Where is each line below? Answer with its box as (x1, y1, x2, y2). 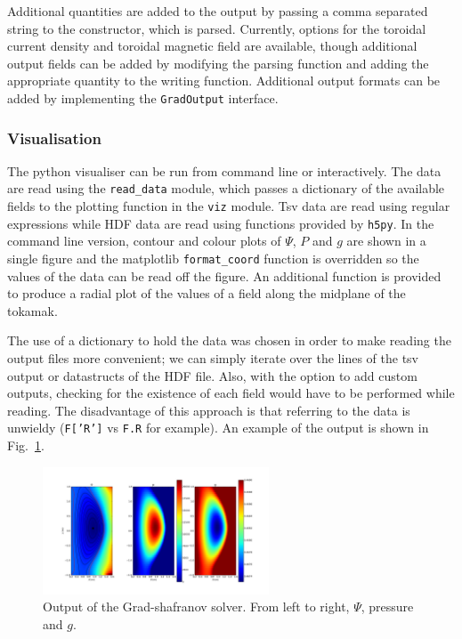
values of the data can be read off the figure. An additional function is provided (7, 266, 442, 285)
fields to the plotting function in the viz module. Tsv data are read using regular (7, 197, 450, 215)
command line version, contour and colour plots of (7, 231, 281, 250)
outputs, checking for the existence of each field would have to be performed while (7, 384, 455, 402)
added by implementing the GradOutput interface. (7, 88, 279, 107)
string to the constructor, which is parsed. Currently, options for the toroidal (7, 19, 426, 37)
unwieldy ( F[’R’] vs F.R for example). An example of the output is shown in (7, 418, 429, 437)
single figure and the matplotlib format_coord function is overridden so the (7, 249, 419, 267)
